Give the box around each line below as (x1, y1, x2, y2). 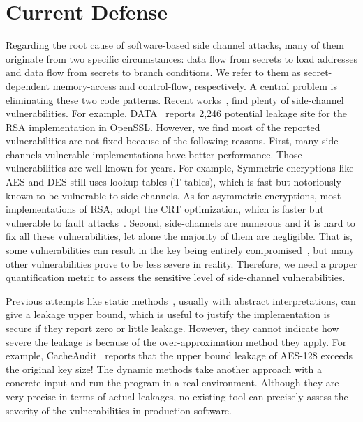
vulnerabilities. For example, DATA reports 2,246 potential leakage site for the (6, 106, 347, 121)
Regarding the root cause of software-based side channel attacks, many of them (6, 38, 344, 52)
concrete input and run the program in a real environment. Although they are (6, 375, 339, 390)
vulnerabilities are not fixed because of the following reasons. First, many (6, 133, 319, 148)
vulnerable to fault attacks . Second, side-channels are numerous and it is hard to (6, 215, 355, 229)
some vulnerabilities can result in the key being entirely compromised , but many (6, 243, 355, 257)
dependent (6, 78, 50, 93)
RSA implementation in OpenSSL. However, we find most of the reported (6, 119, 320, 134)
